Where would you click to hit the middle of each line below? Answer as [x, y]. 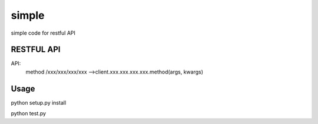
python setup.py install [39, 102]
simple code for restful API [43, 33]
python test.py [29, 113]
